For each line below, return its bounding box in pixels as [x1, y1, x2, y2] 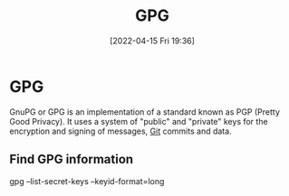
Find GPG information [9, 152, 134, 167]
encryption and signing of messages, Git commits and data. [9, 126, 233, 136]
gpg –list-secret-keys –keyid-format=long [9, 175, 165, 186]
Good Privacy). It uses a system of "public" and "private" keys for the [9, 116, 269, 126]
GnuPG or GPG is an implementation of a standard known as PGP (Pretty [9, 106, 281, 117]
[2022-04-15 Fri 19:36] [110, 35, 195, 46]
